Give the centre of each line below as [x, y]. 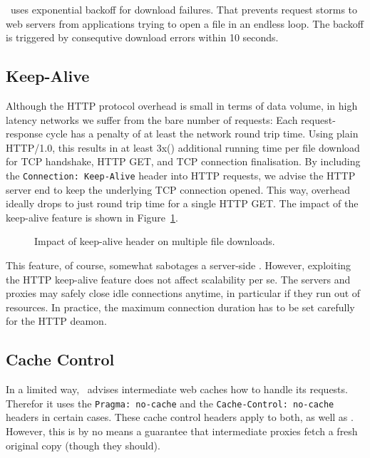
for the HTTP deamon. [56, 321]
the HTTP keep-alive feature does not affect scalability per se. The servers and [178, 279]
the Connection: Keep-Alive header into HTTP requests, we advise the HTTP [181, 175]
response [24, 134]
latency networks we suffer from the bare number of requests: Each [152, 119]
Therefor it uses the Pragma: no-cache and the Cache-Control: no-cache [170, 403]
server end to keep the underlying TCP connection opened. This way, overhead [178, 189]
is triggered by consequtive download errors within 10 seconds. [142, 37]
